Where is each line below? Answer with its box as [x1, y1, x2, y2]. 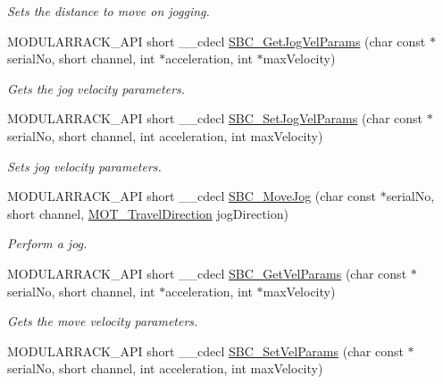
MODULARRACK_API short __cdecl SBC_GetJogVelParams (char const [7, 31, 426, 50]
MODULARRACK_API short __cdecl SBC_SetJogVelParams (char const [7, 109, 423, 128]
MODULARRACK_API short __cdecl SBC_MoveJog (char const [7, 187, 377, 205]
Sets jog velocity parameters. [7, 156, 162, 175]
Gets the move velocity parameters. [7, 312, 198, 330]
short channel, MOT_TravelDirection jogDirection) [7, 204, 288, 222]
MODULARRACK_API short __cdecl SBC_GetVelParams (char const [7, 263, 407, 282]
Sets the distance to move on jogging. [7, 2, 210, 20]
